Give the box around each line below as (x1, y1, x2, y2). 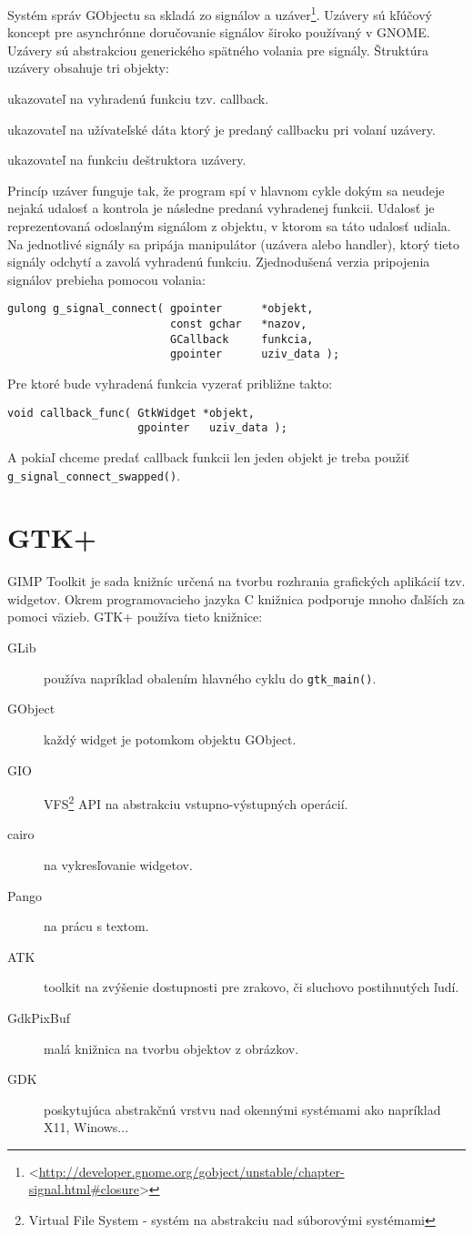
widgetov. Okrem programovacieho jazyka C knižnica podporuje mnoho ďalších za (7, 589, 465, 608)
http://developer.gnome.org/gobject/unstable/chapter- (38, 1161, 345, 1180)
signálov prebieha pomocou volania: (7, 269, 206, 289)
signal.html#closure (28, 1179, 139, 1199)
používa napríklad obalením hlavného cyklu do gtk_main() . (44, 668, 377, 687)
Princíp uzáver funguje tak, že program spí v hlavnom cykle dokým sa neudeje (7, 180, 445, 199)
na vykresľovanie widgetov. (44, 855, 193, 874)
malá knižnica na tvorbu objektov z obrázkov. (44, 1038, 299, 1058)
